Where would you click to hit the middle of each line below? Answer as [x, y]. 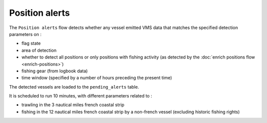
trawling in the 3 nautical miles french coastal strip [73, 105]
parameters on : [25, 34]
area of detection [39, 50]
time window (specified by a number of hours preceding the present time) [97, 78]
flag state [31, 43]
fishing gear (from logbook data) [55, 71]
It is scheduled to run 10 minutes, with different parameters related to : [81, 96]
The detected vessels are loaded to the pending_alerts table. [74, 87]
